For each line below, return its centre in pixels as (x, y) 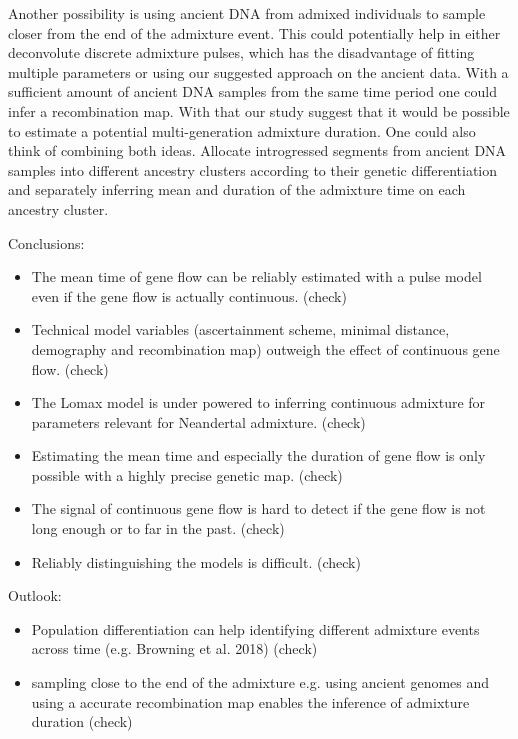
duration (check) (82, 721)
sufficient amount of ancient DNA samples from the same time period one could (252, 91)
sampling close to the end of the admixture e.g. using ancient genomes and (260, 682)
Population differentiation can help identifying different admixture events (255, 628)
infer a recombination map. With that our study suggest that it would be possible (259, 110)
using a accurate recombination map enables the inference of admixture (250, 701)
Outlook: (35, 595)
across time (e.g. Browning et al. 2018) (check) (174, 648)
